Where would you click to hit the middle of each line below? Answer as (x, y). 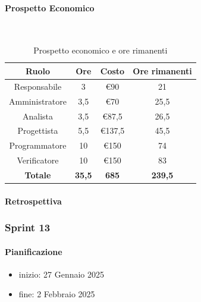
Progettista (38, 130)
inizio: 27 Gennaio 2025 (62, 274)
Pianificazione (34, 251)
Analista (38, 116)
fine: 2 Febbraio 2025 (57, 294)
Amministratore (38, 101)
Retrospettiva (33, 201)
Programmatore (38, 145)
